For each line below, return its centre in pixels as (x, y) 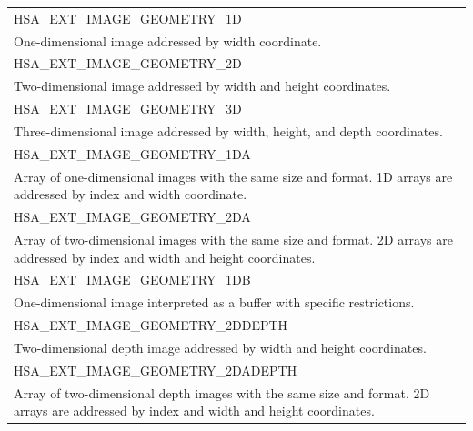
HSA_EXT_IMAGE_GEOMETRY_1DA (132, 153)
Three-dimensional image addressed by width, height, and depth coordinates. (228, 130)
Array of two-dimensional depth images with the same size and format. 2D (222, 392)
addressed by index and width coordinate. (131, 194)
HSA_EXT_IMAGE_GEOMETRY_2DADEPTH (156, 370)
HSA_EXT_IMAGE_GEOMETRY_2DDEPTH (151, 325)
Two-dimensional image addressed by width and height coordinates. (202, 86)
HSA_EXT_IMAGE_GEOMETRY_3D (128, 109)
